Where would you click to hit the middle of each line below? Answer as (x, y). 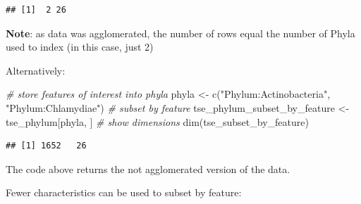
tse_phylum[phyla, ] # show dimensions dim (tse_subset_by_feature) (157, 121)
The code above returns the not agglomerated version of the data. (148, 168)
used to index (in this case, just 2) (80, 47)
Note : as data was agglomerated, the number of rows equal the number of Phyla (180, 33)
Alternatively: (36, 70)
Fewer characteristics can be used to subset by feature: (124, 192)
